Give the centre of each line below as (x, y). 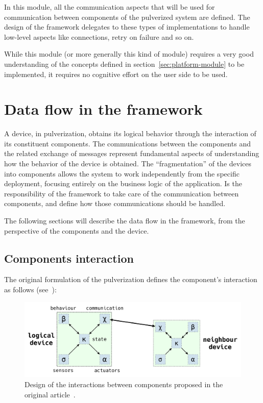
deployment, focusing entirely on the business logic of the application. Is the (123, 183)
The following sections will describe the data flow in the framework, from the (125, 221)
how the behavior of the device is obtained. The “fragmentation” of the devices (128, 163)
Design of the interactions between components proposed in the (124, 384)
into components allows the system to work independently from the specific (122, 173)
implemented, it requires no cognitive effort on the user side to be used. (116, 74)
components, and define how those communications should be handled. (115, 203)
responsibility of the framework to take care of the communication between (122, 193)
